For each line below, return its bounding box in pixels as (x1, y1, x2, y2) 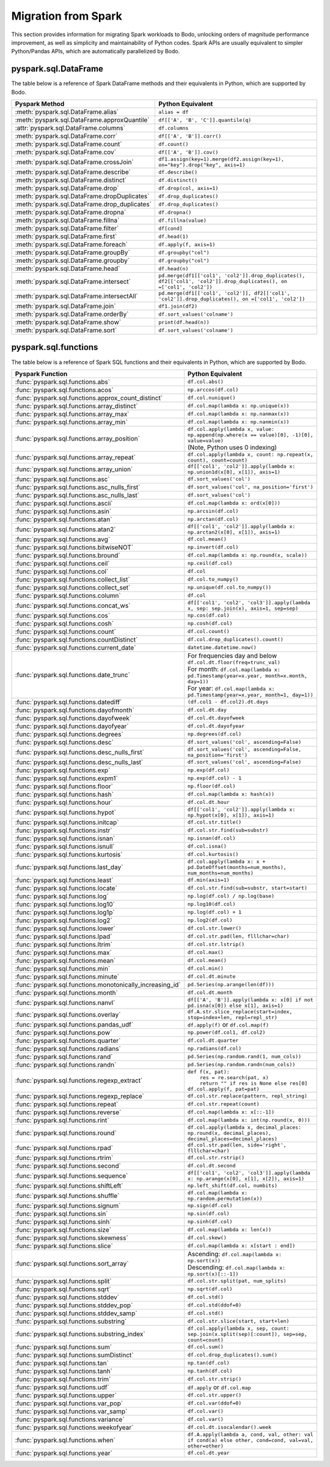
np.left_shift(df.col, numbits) (187, 1183, 278, 1189)
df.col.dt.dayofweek (187, 715, 244, 721)
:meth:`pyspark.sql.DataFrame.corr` (15, 132, 118, 140)
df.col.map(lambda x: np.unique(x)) (187, 403, 290, 409)
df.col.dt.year (187, 1450, 230, 1457)
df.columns (158, 124, 189, 131)
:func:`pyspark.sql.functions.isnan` (15, 834, 116, 843)
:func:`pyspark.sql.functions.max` (15, 948, 112, 957)
